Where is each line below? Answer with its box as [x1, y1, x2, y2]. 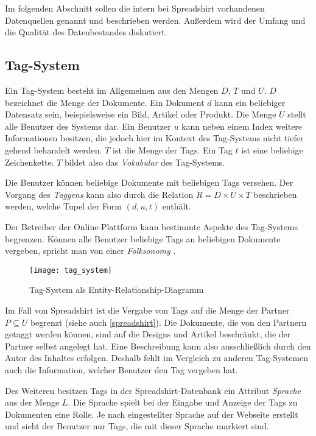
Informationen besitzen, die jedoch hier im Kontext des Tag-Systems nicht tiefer [5, 132, 304, 144]
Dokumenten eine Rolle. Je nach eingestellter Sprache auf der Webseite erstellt [5, 407, 298, 420]
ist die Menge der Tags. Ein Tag [113, 143, 233, 156]
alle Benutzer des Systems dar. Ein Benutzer [5, 119, 171, 132]
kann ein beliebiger [214, 96, 286, 108]
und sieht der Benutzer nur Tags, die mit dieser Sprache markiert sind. [5, 420, 269, 432]
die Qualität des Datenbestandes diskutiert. [5, 26, 167, 38]
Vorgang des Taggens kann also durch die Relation [5, 188, 194, 200]
